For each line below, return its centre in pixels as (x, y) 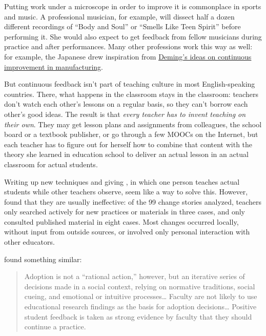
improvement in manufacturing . (54, 66)
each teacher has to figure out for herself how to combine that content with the (128, 144)
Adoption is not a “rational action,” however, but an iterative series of (135, 276)
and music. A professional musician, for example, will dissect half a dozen (119, 16)
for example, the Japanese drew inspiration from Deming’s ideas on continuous (128, 56)
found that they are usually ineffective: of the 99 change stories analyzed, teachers (133, 201)
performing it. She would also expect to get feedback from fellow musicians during (133, 36)
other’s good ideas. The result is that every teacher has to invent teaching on (125, 114)
